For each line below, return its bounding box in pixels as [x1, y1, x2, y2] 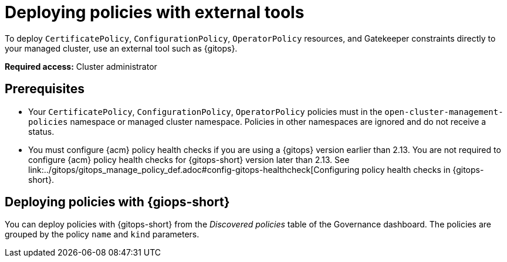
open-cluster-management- [384, 107, 503, 117]
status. [28, 126, 55, 137]
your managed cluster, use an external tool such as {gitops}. [5, 43, 238, 53]
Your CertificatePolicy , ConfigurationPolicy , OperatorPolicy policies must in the [28, 106, 383, 117]
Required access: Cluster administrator [5, 61, 157, 72]
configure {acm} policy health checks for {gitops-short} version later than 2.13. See [28, 154, 350, 165]
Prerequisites [5, 81, 84, 97]
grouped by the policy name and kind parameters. [5, 229, 200, 240]
